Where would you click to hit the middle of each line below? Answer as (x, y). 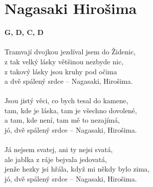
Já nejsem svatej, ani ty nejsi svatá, (59, 149)
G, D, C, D (24, 32)
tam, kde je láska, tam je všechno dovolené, (71, 110)
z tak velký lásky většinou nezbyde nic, (64, 61)
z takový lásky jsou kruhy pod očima (61, 71)
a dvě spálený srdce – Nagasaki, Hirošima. (69, 81)
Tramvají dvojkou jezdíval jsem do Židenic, (70, 52)
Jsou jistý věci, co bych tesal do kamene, (67, 100)
